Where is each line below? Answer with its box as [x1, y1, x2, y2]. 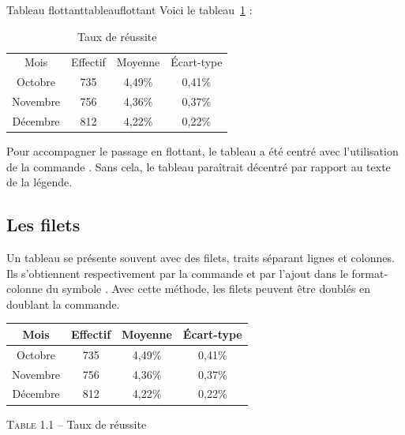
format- [351, 264, 388, 281]
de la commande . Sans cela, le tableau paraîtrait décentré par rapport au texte [6, 158, 391, 174]
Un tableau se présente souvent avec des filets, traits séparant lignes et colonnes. [6, 249, 395, 266]
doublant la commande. [6, 295, 120, 312]
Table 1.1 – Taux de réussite [6, 415, 147, 432]
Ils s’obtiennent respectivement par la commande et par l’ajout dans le [6, 264, 348, 281]
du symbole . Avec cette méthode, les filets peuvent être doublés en [46, 280, 371, 297]
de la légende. [6, 174, 73, 190]
